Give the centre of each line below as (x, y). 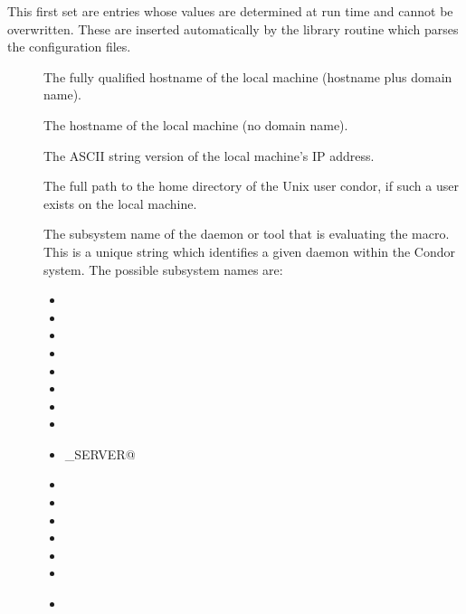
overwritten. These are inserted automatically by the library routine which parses (233, 28)
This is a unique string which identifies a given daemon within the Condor (250, 251)
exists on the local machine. (120, 203)
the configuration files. (69, 47)
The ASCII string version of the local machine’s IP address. (209, 155)
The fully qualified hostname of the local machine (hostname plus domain (248, 76)
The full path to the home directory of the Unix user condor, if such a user (251, 186)
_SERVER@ (100, 453)
